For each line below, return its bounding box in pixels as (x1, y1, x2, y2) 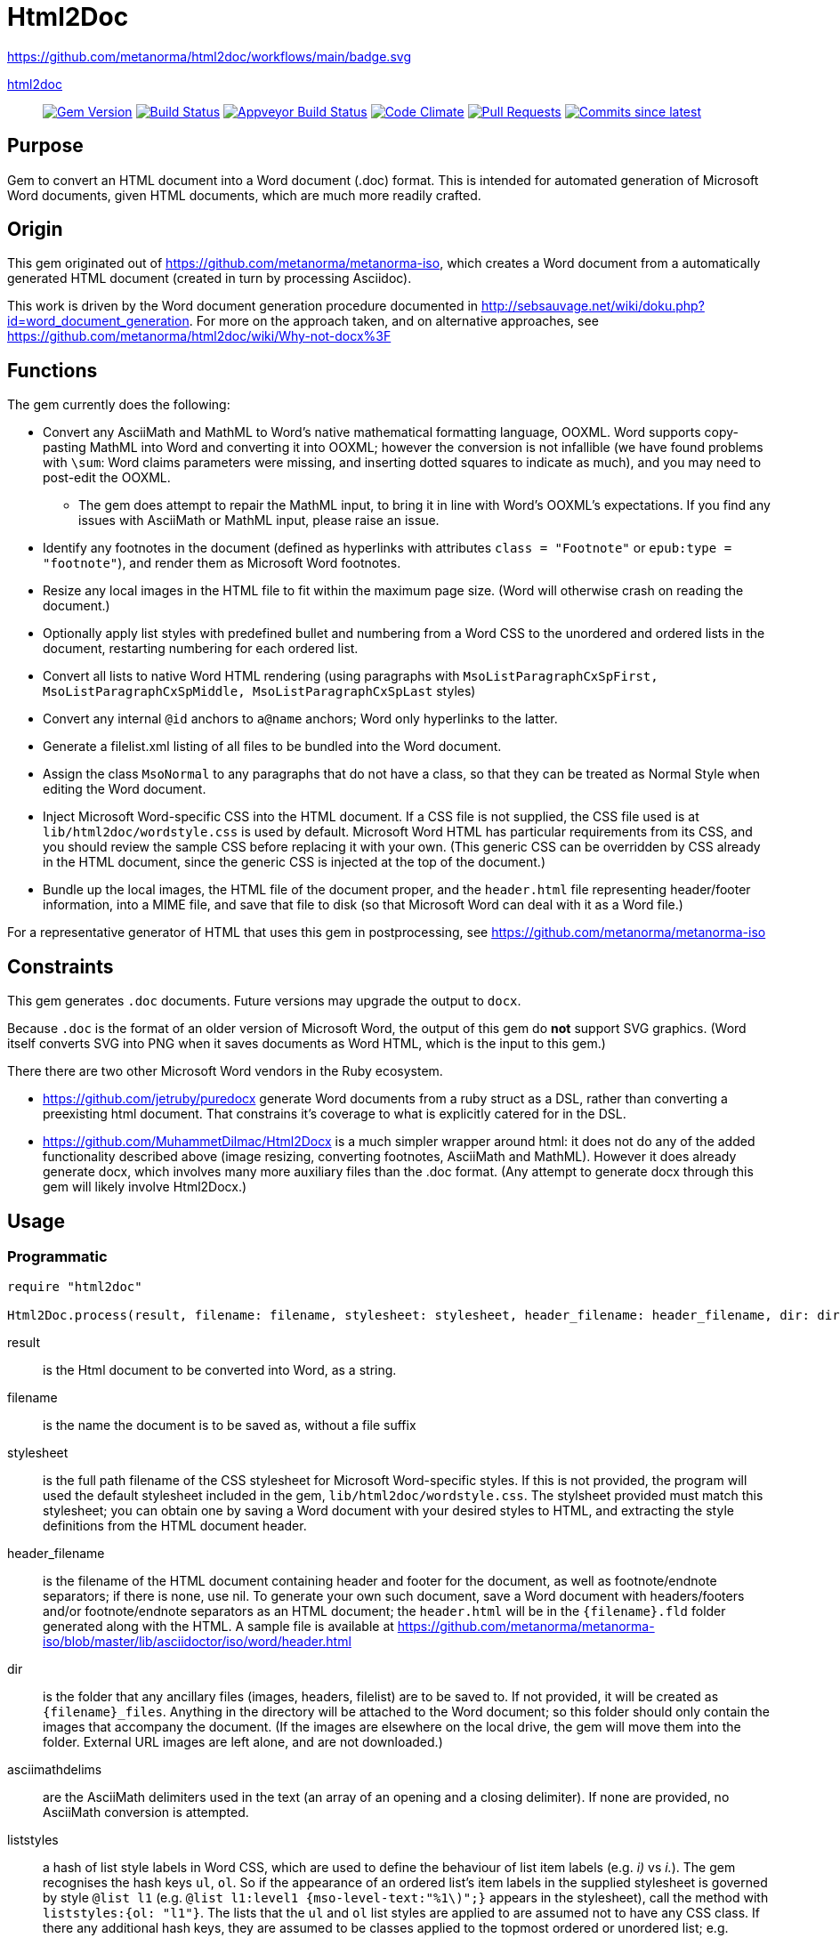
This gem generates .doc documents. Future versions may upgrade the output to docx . (7, 993, 521, 1009)
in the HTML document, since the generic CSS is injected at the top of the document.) (43, 854, 546, 870)
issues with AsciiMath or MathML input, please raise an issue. (78, 513, 440, 529)
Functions (7, 359, 98, 382)
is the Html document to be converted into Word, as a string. (43, 1362, 397, 1378)
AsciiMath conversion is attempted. (43, 1805, 249, 1821)
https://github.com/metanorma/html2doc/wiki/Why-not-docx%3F (7, 328, 392, 344)
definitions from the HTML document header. (43, 1518, 307, 1534)
